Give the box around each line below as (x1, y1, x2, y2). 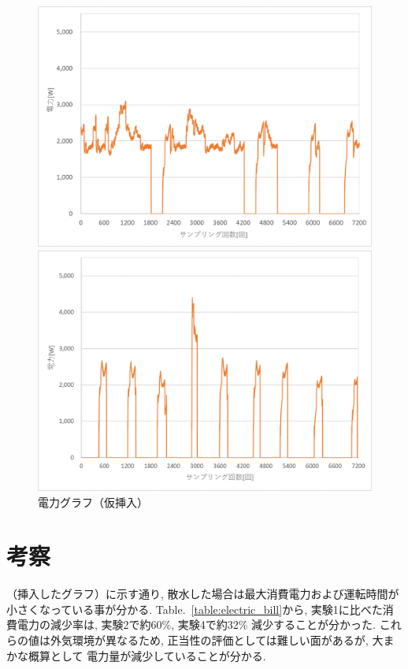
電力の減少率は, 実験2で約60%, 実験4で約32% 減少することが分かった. (17, 616, 376, 633)
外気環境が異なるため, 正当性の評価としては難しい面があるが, (50, 632, 369, 648)
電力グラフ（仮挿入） (38, 493, 148, 510)
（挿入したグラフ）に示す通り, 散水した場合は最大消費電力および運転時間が (6, 585, 399, 602)
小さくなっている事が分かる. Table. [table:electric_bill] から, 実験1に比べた (6, 600, 383, 617)
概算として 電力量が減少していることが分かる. (28, 647, 266, 663)
